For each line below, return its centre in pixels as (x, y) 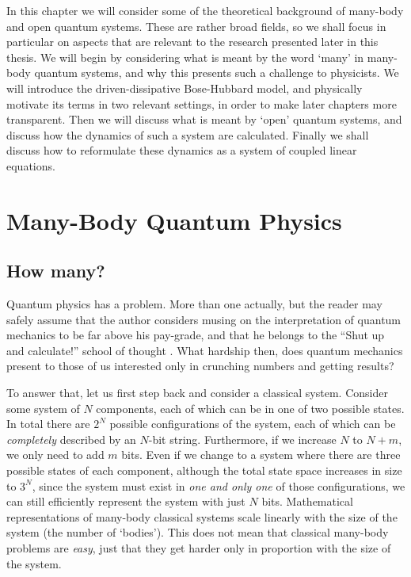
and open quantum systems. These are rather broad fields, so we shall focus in (196, 26)
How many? (56, 271)
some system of (43, 408)
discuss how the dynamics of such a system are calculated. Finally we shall (188, 134)
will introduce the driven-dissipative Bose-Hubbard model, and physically (185, 88)
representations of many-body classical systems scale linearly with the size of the (202, 516)
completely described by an (71, 439)
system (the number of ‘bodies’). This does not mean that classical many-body (198, 532)
